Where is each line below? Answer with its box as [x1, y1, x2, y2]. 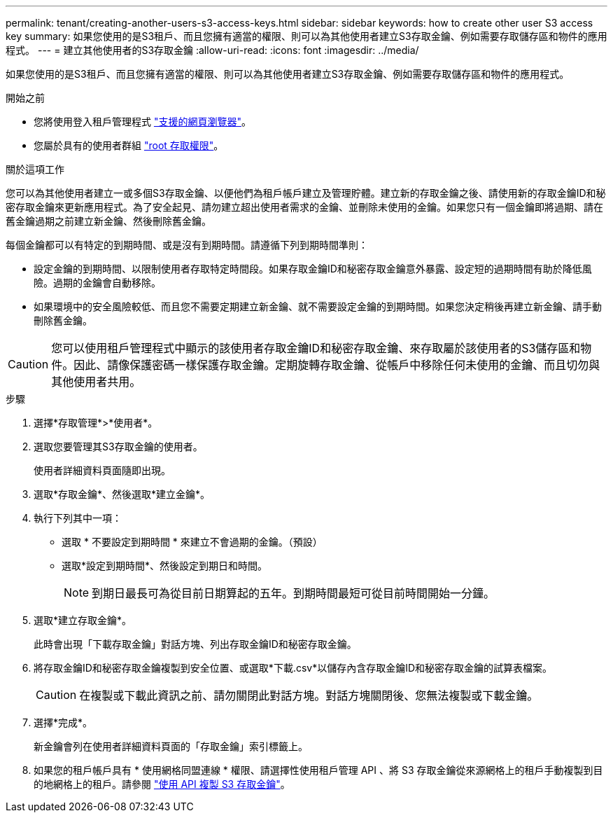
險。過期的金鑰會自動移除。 [34, 277, 161, 289]
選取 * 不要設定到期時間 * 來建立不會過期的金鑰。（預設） [62, 536, 323, 548]
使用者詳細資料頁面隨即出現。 [34, 464, 171, 476]
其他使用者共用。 [51, 375, 141, 389]
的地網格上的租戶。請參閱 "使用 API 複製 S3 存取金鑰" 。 [34, 778, 290, 790]
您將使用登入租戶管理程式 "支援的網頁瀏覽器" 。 [34, 116, 251, 127]
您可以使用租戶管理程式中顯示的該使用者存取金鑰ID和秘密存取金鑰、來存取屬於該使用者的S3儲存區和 [51, 341, 581, 355]
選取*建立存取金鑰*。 [34, 614, 132, 626]
